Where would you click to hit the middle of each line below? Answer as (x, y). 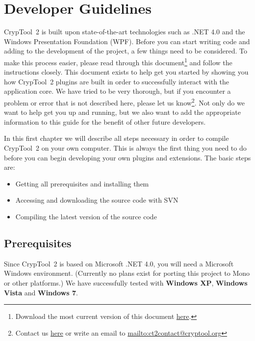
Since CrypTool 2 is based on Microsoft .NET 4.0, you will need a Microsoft (119, 263)
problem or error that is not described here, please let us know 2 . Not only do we (124, 102)
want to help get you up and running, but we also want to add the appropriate (122, 112)
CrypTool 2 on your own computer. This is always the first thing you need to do (125, 147)
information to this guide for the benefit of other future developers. (105, 121)
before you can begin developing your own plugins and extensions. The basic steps (127, 157)
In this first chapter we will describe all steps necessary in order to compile (116, 138)
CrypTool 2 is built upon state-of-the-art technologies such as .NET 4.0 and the (125, 32)
